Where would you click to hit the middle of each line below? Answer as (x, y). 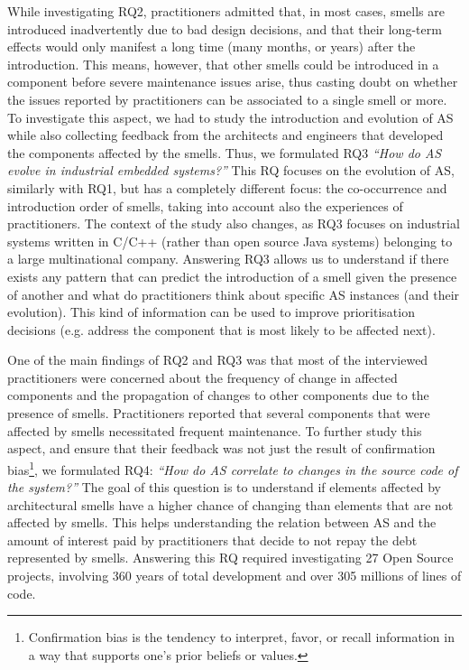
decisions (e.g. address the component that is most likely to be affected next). (221, 329)
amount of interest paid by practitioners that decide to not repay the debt (212, 540)
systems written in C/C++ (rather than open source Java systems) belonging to (230, 241)
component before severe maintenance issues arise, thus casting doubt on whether (233, 82)
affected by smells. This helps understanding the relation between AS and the (222, 522)
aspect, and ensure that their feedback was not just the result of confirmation (221, 448)
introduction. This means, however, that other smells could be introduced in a (223, 64)
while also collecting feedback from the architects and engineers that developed (225, 135)
